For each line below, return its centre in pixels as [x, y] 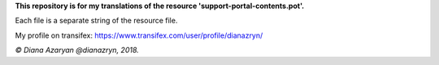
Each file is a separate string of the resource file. [96, 21]
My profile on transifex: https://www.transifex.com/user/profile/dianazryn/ [139, 35]
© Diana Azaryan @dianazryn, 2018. [77, 50]
